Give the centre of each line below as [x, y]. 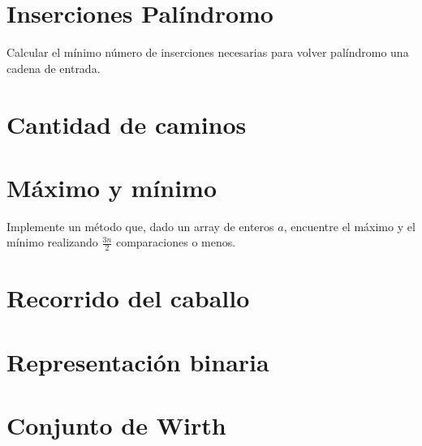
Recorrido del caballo [128, 298]
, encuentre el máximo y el [349, 226]
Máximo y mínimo [112, 187]
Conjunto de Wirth [116, 425]
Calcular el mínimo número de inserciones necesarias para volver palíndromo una [208, 52]
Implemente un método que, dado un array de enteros [140, 226]
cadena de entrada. [54, 68]
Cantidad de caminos [127, 124]
